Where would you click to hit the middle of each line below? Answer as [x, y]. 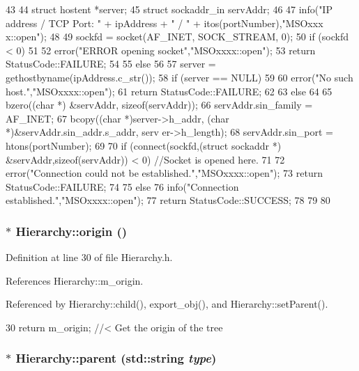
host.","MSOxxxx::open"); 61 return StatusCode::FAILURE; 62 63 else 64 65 [169, 91]
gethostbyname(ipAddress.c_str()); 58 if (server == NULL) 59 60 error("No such [179, 77]
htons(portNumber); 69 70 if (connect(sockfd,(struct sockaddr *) [144, 145]
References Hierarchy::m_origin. [75, 280]
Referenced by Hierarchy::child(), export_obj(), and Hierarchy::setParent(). [167, 304]
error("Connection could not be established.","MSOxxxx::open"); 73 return [164, 173]
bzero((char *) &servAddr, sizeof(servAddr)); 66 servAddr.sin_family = [159, 105]
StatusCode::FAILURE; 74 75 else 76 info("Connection [122, 186]
